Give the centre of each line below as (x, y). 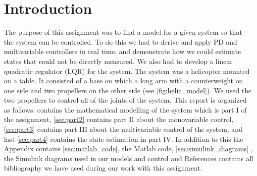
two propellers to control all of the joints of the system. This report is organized (125, 100)
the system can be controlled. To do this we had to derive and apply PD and (121, 41)
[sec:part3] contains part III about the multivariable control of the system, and (123, 129)
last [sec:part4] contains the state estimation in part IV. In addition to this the (124, 139)
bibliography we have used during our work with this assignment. (103, 168)
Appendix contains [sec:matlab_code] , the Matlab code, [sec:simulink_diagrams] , (128, 148)
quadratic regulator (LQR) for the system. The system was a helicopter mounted (127, 71)
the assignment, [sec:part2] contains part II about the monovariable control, (119, 119)
